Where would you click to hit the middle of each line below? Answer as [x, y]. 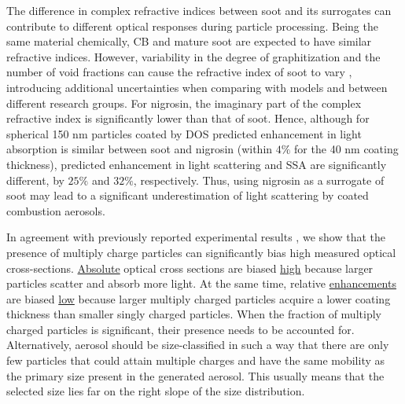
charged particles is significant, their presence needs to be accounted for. [180, 329]
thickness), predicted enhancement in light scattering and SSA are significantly [197, 164]
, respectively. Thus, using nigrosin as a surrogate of [259, 180]
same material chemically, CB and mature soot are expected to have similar [189, 41]
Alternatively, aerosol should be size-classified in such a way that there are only [198, 345]
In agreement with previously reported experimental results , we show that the [196, 237]
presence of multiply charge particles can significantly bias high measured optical [201, 252]
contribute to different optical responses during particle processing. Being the [192, 26]
